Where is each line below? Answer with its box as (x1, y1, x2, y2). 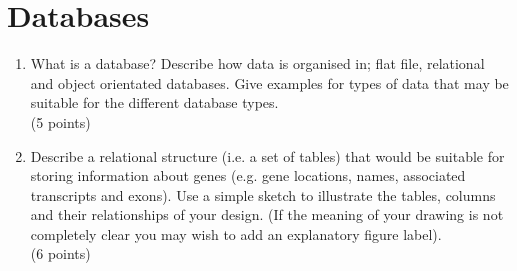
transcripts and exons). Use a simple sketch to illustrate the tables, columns (30, 184, 496, 205)
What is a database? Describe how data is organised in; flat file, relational (30, 53, 485, 74)
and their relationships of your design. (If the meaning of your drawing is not (30, 204, 504, 225)
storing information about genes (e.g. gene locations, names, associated (30, 165, 466, 186)
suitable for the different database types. (30, 92, 279, 113)
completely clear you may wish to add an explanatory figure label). (30, 223, 442, 244)
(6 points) (30, 243, 91, 264)
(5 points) (30, 111, 91, 132)
